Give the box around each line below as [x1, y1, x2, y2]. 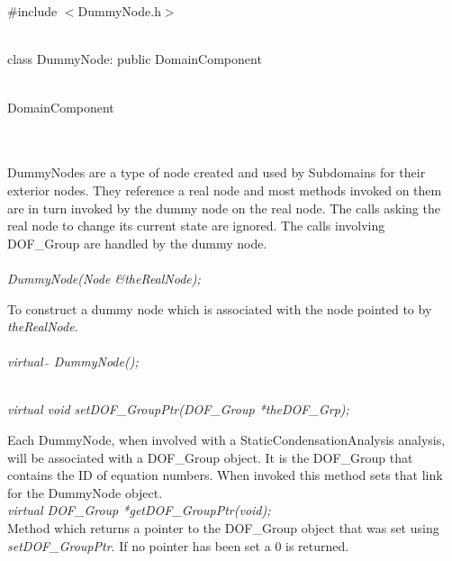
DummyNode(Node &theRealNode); [7, 268, 201, 287]
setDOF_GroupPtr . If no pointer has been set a [7, 536, 271, 555]
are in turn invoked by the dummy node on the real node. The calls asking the [7, 198, 440, 217]
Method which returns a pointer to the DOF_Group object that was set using [7, 519, 439, 538]
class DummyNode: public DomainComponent [7, 50, 262, 68]
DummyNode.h [77, 2, 161, 21]
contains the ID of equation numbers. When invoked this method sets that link [7, 466, 443, 484]
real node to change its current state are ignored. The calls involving [7, 216, 385, 235]
